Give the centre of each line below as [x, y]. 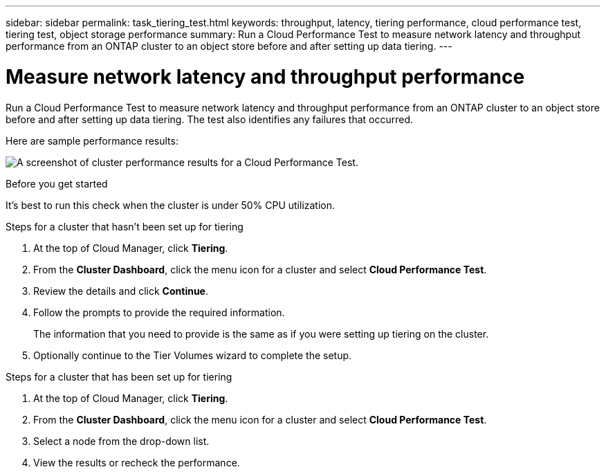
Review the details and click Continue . [121, 291]
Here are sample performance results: [92, 140]
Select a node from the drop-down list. [121, 441]
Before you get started [57, 183]
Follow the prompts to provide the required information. [159, 312]
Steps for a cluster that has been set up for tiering [119, 376]
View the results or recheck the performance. [137, 462]
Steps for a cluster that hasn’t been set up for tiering [125, 226]
